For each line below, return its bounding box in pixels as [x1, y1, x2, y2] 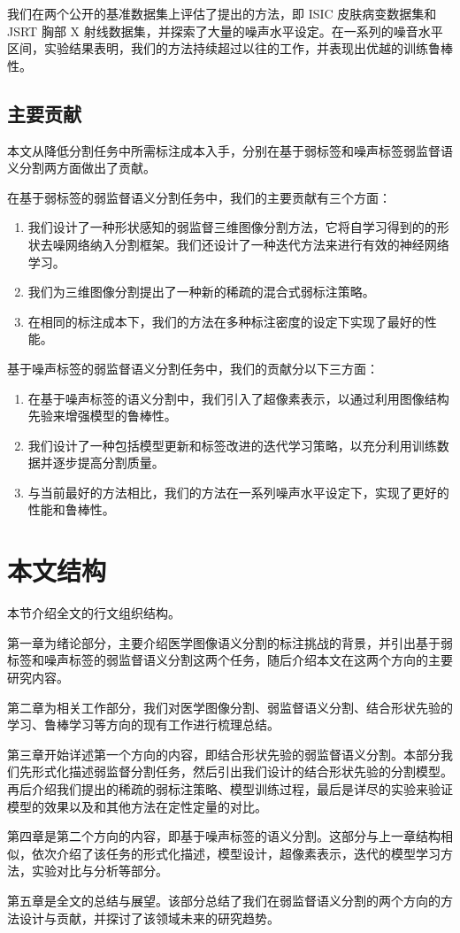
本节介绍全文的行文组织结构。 [7, 604, 180, 622]
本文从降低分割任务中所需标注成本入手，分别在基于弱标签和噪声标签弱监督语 [7, 141, 453, 159]
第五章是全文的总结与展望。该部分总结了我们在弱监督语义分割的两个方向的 [7, 891, 441, 909]
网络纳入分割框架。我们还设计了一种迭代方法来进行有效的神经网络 [65, 235, 449, 253]
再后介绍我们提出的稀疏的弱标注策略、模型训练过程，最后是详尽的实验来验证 [7, 779, 453, 798]
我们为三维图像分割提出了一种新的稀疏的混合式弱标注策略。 [27, 282, 375, 301]
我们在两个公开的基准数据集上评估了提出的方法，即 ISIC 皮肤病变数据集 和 [7, 4, 437, 22]
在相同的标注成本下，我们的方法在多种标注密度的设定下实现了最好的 [27, 312, 425, 330]
